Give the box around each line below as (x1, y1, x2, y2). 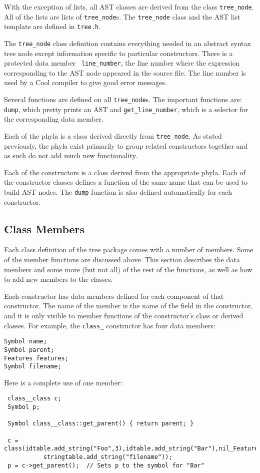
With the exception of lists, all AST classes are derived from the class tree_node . (4, 2, 254, 12)
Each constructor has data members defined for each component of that (4, 290, 224, 301)
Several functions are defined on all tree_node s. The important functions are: (4, 94, 242, 105)
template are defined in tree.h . (4, 21, 101, 32)
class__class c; (7, 395, 61, 402)
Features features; (4, 354, 68, 362)
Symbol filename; (4, 363, 61, 370)
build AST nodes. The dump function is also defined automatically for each (4, 187, 232, 197)
